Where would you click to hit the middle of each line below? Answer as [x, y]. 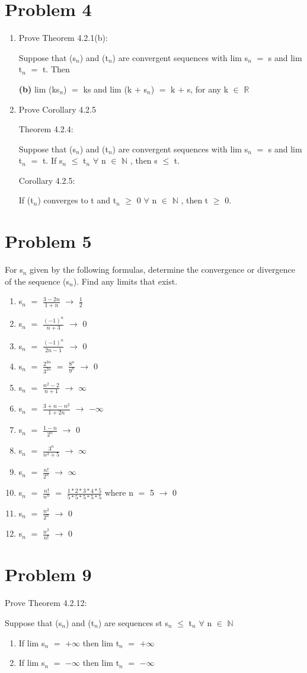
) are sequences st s [133, 623]
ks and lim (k [108, 89]
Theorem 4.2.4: [46, 129]
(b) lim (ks [39, 89]
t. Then [56, 69]
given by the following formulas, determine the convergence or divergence [162, 269]
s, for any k [208, 89]
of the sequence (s [37, 281]
